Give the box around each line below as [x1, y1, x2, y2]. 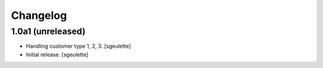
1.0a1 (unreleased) [11, 26, 86, 37]
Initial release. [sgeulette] [26, 51, 89, 58]
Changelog [11, 9, 67, 22]
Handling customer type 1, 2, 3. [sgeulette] [26, 43, 131, 50]
